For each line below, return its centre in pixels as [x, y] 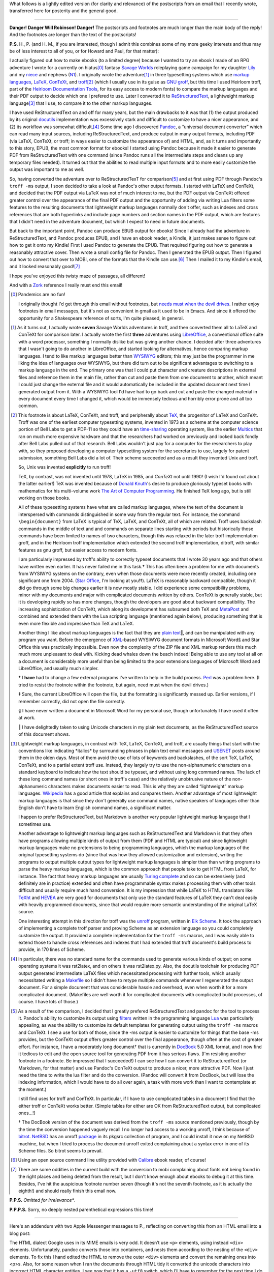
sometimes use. [35, 824]
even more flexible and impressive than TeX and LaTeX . [76, 623]
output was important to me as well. [47, 169]
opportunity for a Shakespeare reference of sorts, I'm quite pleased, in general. [101, 318]
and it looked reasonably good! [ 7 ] [45, 267]
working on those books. [44, 498]
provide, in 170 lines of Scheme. [52, 949]
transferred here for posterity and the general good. [64, 11]
